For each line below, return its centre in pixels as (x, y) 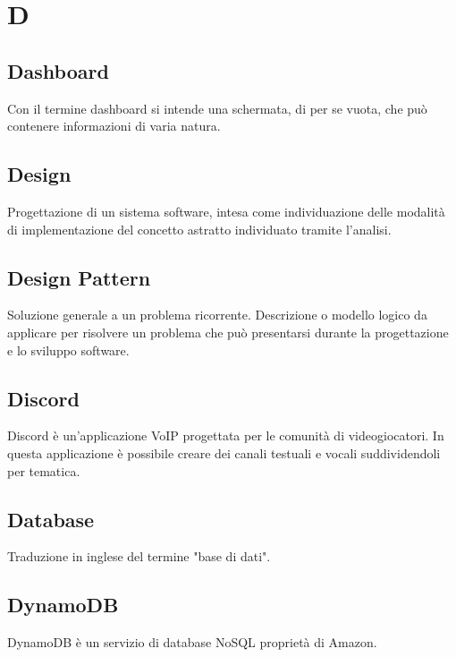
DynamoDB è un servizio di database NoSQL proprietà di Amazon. (192, 642)
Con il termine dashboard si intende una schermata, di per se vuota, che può (217, 108)
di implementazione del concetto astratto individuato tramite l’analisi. (199, 229)
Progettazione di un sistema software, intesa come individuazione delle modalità (226, 211)
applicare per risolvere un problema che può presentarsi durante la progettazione (228, 332)
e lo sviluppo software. (68, 350)
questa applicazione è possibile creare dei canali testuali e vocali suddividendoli (224, 452)
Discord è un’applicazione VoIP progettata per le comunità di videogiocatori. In (226, 435)
